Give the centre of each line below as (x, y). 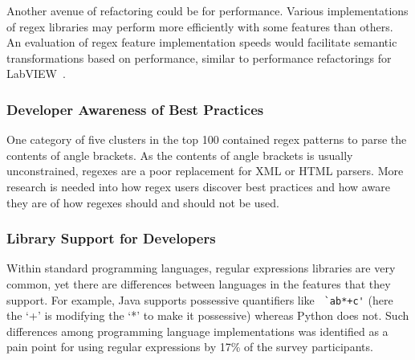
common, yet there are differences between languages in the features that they (199, 283)
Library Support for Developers (111, 238)
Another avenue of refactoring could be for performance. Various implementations (207, 10)
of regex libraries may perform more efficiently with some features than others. (200, 26)
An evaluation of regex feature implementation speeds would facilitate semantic (202, 42)
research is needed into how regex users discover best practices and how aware (198, 186)
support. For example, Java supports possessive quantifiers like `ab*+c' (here (200, 299)
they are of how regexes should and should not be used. (143, 202)
